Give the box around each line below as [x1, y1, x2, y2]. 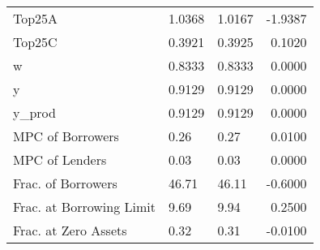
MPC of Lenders [13, 150, 107, 169]
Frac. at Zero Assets [13, 221, 127, 239]
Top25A [13, 9, 58, 28]
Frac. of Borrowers [13, 174, 117, 192]
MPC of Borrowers [13, 127, 119, 145]
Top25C [13, 32, 58, 51]
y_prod [13, 103, 56, 122]
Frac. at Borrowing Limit [13, 197, 156, 216]
